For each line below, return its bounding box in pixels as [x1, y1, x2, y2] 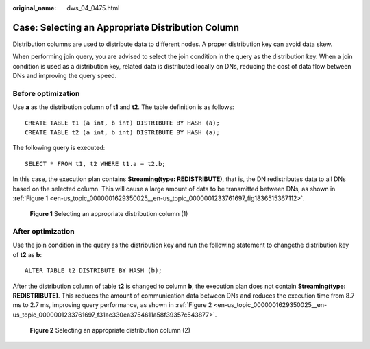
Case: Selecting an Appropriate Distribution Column [12, 21, 240, 34]
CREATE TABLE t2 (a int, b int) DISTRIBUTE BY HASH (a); [25, 129, 221, 136]
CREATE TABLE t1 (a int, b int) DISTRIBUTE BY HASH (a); [25, 119, 221, 127]
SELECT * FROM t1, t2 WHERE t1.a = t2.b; [25, 160, 166, 167]
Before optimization [12, 88, 80, 98]
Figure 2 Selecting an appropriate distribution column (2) [29, 326, 191, 335]
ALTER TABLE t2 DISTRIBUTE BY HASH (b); [25, 267, 162, 274]
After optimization [12, 227, 75, 237]
